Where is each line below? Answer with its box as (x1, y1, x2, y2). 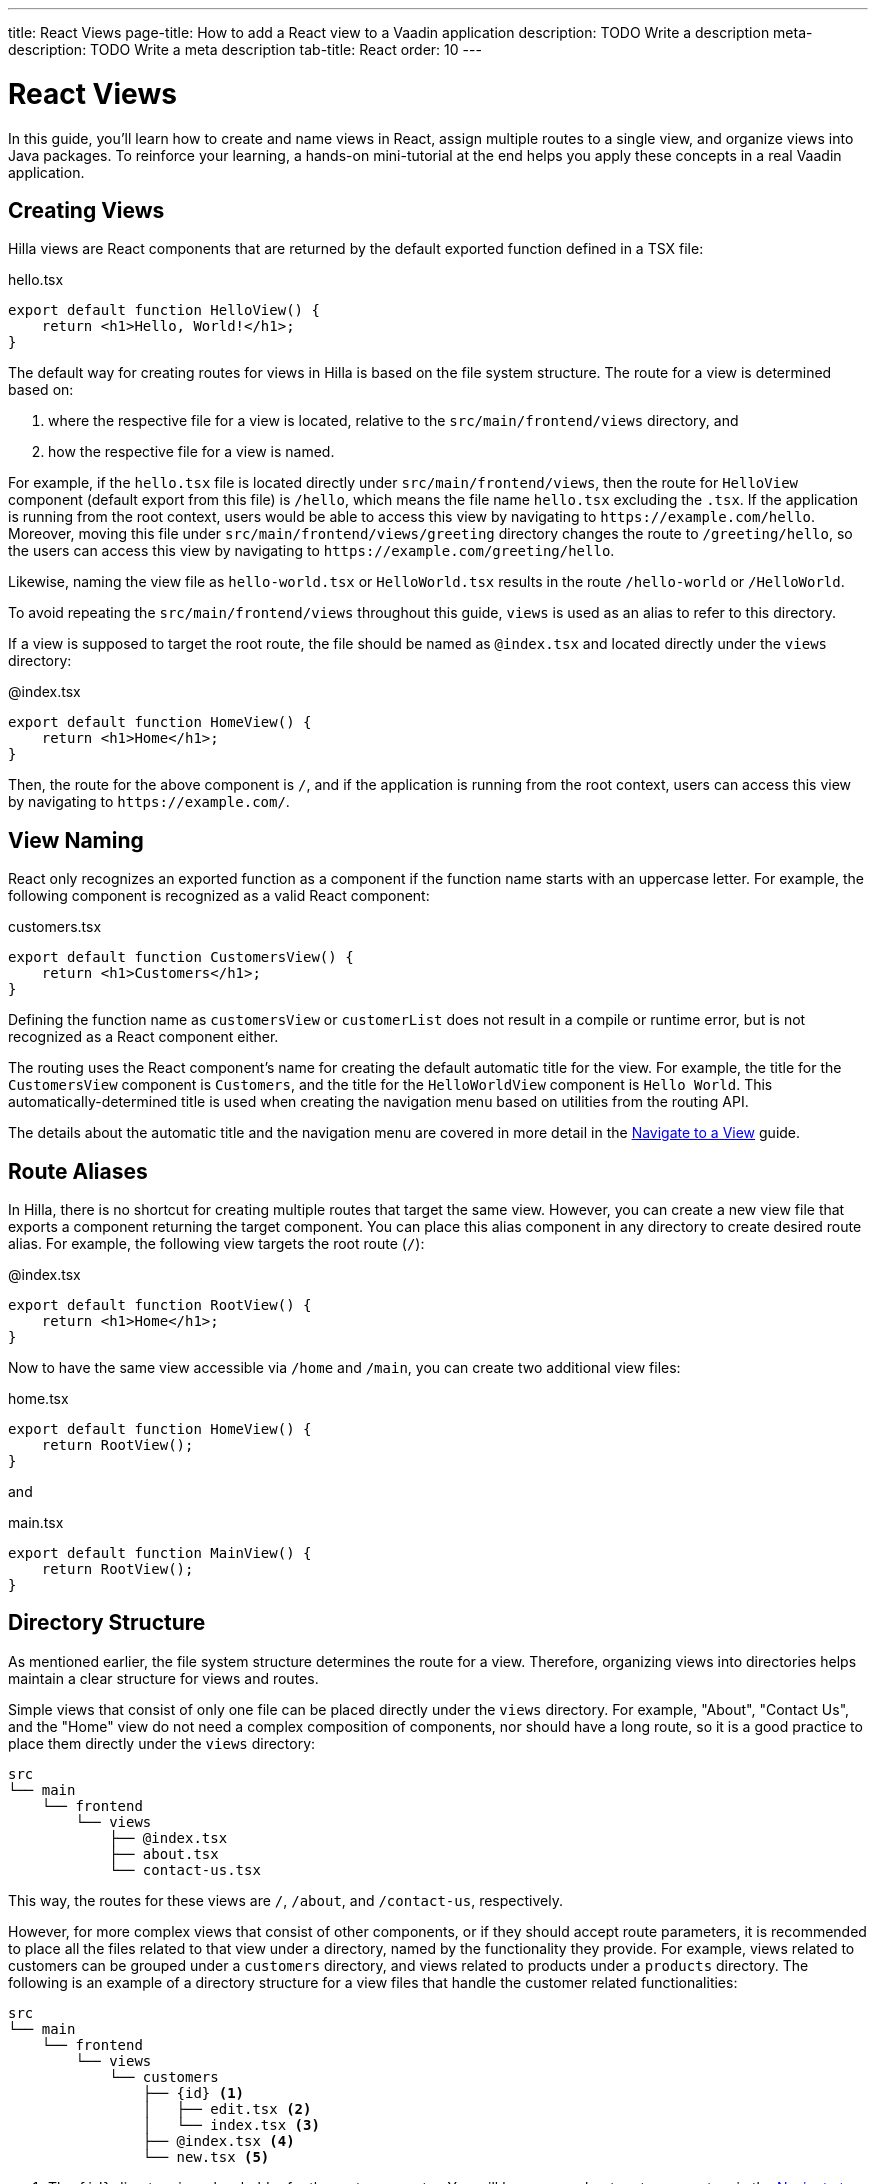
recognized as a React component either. (8, 1028, 279, 1046)
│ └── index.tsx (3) (142, 2116, 320, 2133)
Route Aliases (8, 1158, 148, 1184)
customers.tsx (8, 918, 102, 936)
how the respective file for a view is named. (48, 443, 335, 461)
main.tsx (8, 1514, 64, 1532)
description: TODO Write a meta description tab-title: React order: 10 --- (8, 41, 482, 58)
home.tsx (8, 1390, 69, 1408)
